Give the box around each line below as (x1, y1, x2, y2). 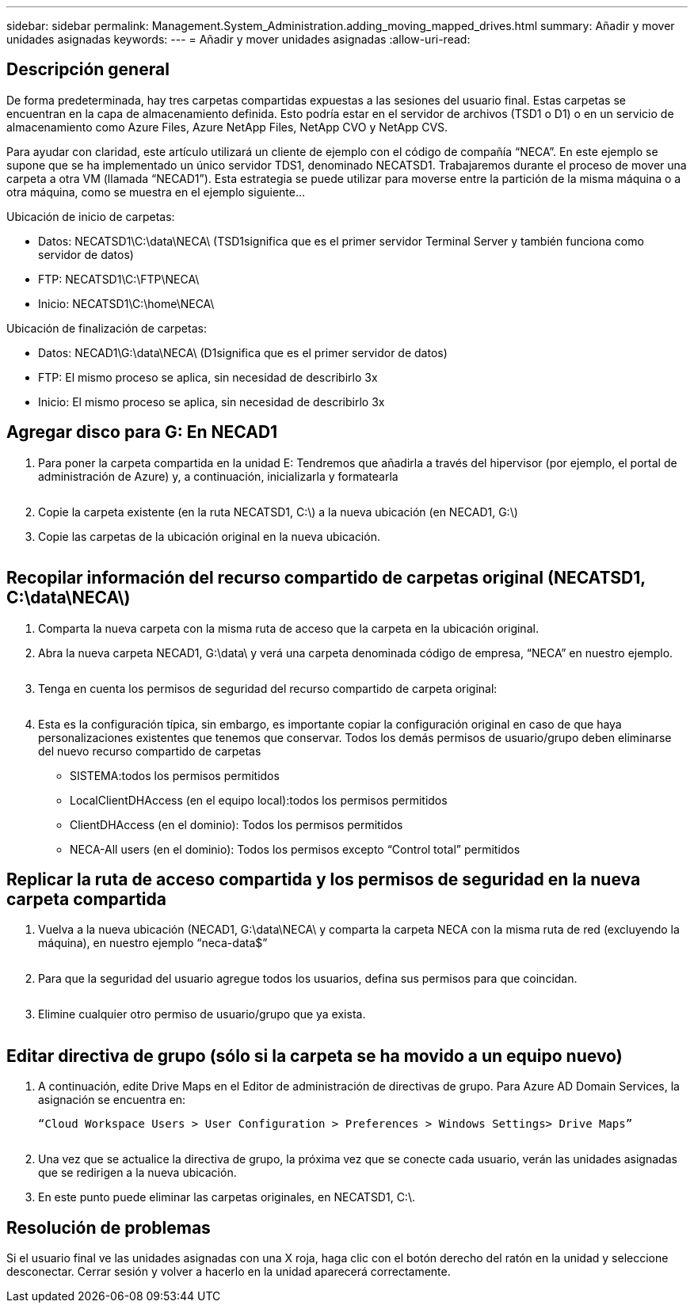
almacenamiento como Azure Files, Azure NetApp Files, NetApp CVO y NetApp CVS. (6, 120, 448, 134)
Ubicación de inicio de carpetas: (6, 209, 175, 223)
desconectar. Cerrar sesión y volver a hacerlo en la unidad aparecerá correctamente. (6, 1265, 451, 1279)
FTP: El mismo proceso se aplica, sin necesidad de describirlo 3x (38, 370, 378, 384)
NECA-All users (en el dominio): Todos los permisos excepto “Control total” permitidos (70, 842, 520, 856)
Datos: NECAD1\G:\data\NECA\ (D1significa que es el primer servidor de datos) (38, 345, 448, 360)
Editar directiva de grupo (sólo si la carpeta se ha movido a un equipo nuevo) (6, 1045, 623, 1066)
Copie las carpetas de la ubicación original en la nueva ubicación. (38, 529, 380, 543)
